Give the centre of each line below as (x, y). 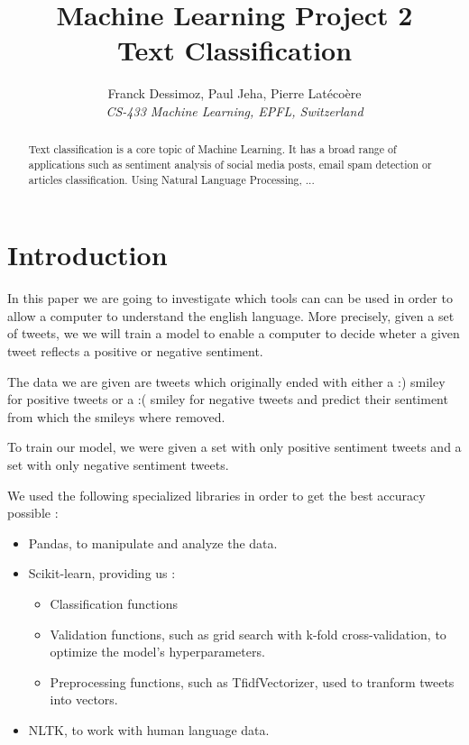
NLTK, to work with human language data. (149, 729)
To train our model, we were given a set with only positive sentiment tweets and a (234, 447)
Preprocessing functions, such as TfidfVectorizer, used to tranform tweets (252, 681)
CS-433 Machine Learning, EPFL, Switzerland (234, 110)
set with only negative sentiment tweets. (118, 464)
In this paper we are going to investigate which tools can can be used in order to (230, 298)
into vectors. (84, 699)
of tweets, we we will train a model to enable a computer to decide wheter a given (234, 333)
